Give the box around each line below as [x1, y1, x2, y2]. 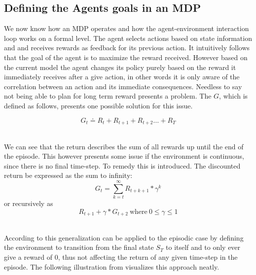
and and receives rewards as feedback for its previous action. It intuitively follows [4, 42, 250, 53]
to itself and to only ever [166, 242, 241, 252]
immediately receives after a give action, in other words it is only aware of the [4, 71, 240, 82]
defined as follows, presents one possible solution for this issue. [4, 100, 193, 110]
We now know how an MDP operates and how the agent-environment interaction [4, 23, 249, 34]
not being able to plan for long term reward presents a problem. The [4, 91, 212, 101]
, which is [219, 91, 248, 101]
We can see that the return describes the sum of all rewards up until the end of [4, 141, 244, 151]
